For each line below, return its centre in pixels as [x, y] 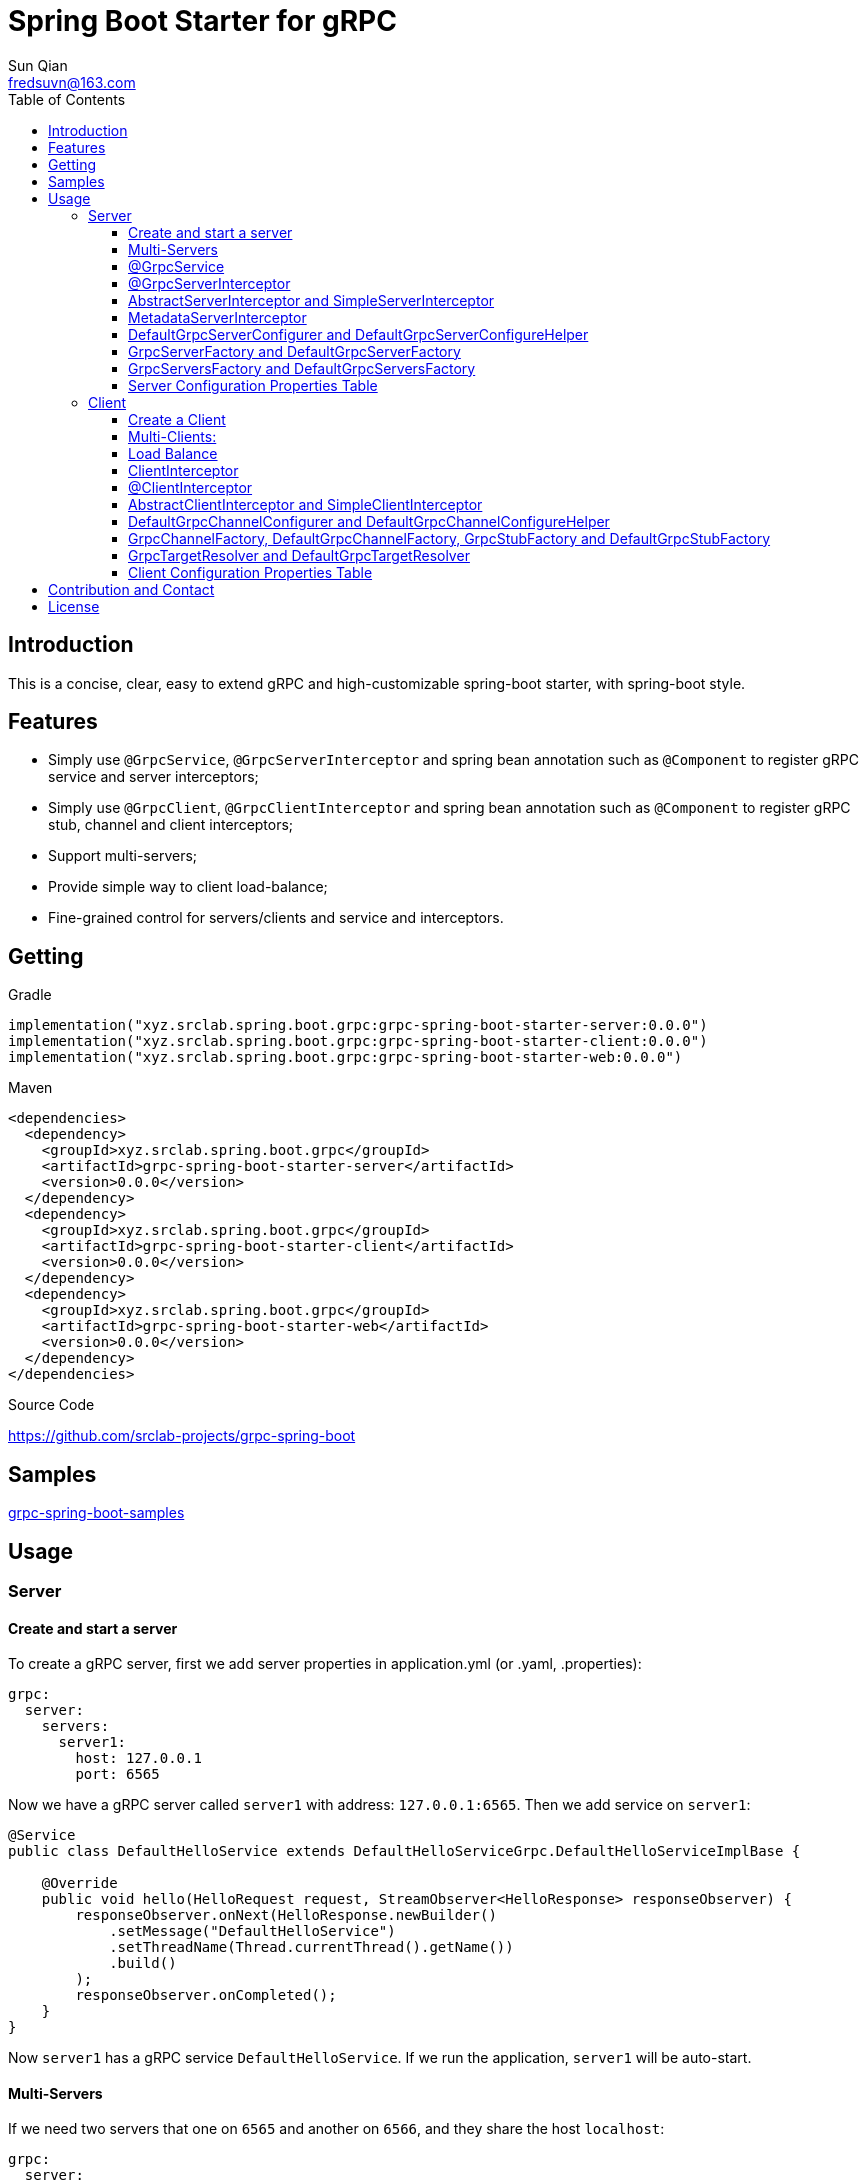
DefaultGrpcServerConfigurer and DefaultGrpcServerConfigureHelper [358, 334]
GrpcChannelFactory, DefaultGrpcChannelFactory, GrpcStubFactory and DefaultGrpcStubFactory [449, 538]
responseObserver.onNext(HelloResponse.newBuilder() [286, 1915]
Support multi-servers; [123, 856]
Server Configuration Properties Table [253, 385]
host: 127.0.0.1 [138, 1758]
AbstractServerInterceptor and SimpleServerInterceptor [311, 300]
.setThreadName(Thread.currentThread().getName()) [311, 1947]
